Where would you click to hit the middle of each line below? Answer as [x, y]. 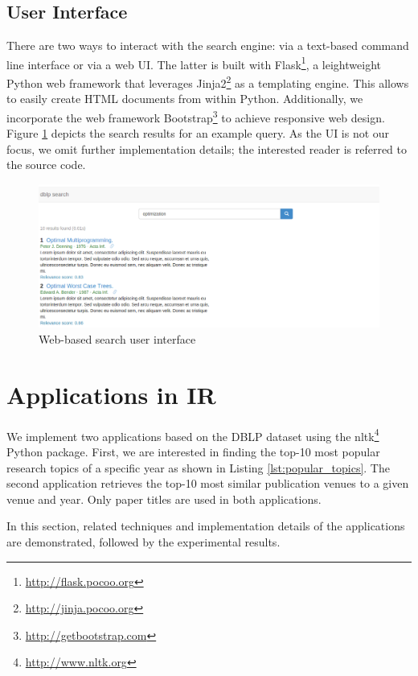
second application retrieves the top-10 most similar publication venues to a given [208, 483]
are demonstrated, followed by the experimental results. [143, 541]
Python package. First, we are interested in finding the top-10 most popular [193, 451]
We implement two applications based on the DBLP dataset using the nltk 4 [193, 435]
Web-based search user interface [117, 338]
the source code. [46, 165]
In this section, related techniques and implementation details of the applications [206, 526]
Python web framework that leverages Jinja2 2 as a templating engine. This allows [208, 82]
